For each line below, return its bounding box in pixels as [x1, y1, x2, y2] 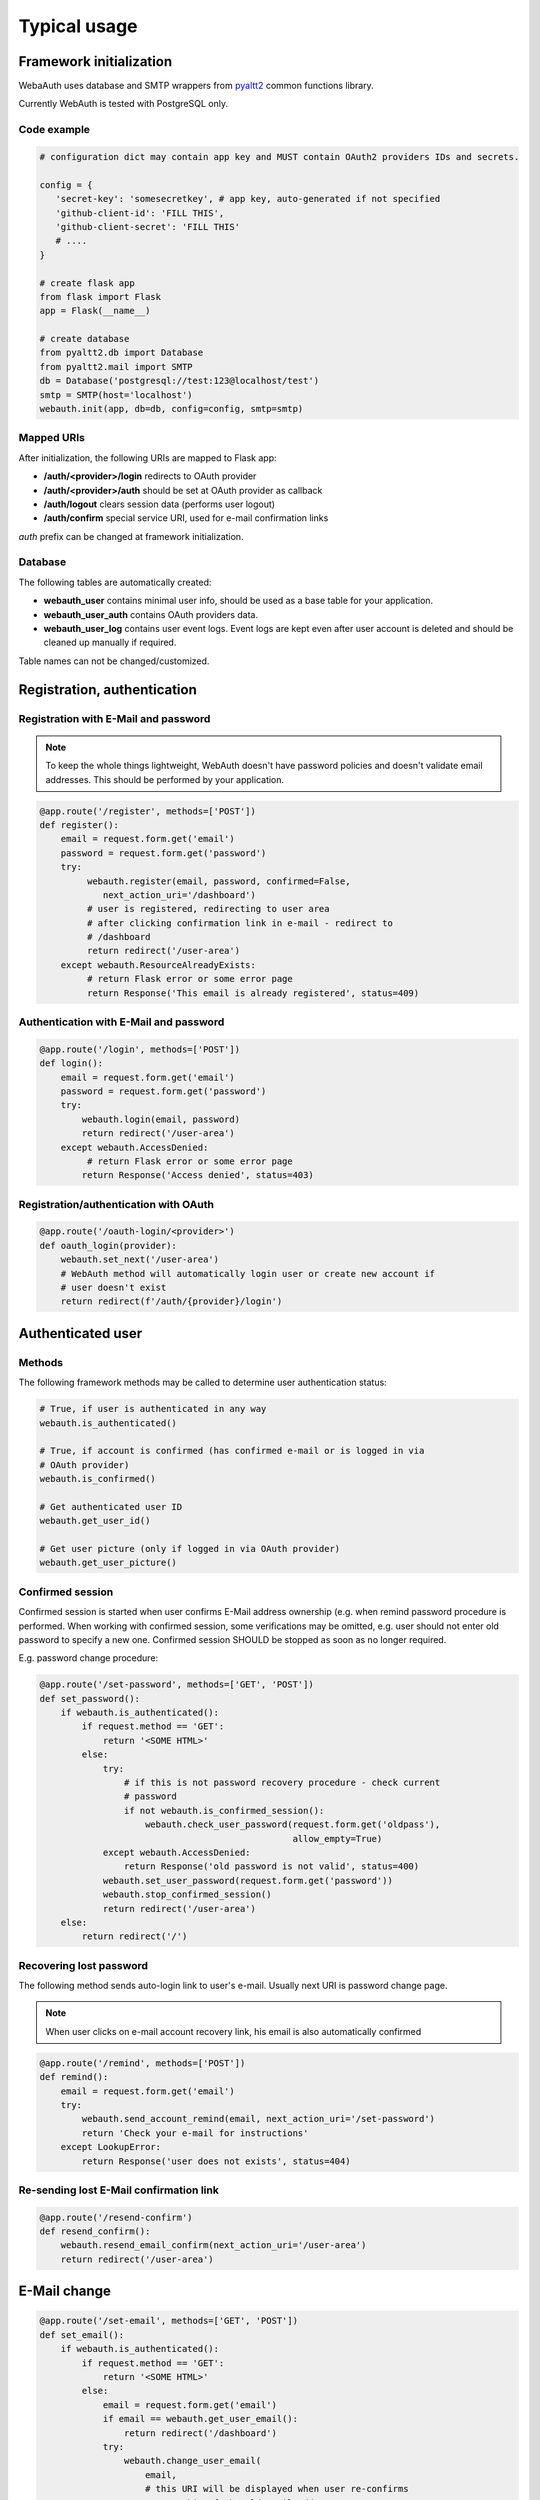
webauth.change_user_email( [123, 2455, 262, 2467]
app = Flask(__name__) [39, 305, 151, 317]
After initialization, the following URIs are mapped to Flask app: [18, 451, 277, 464]
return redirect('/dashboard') [123, 2427, 277, 2439]
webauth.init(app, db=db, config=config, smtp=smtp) [39, 403, 304, 415]
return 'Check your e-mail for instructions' [81, 2127, 309, 2139]
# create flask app [39, 277, 135, 289]
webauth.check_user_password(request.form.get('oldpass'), [145, 1819, 441, 1830]
